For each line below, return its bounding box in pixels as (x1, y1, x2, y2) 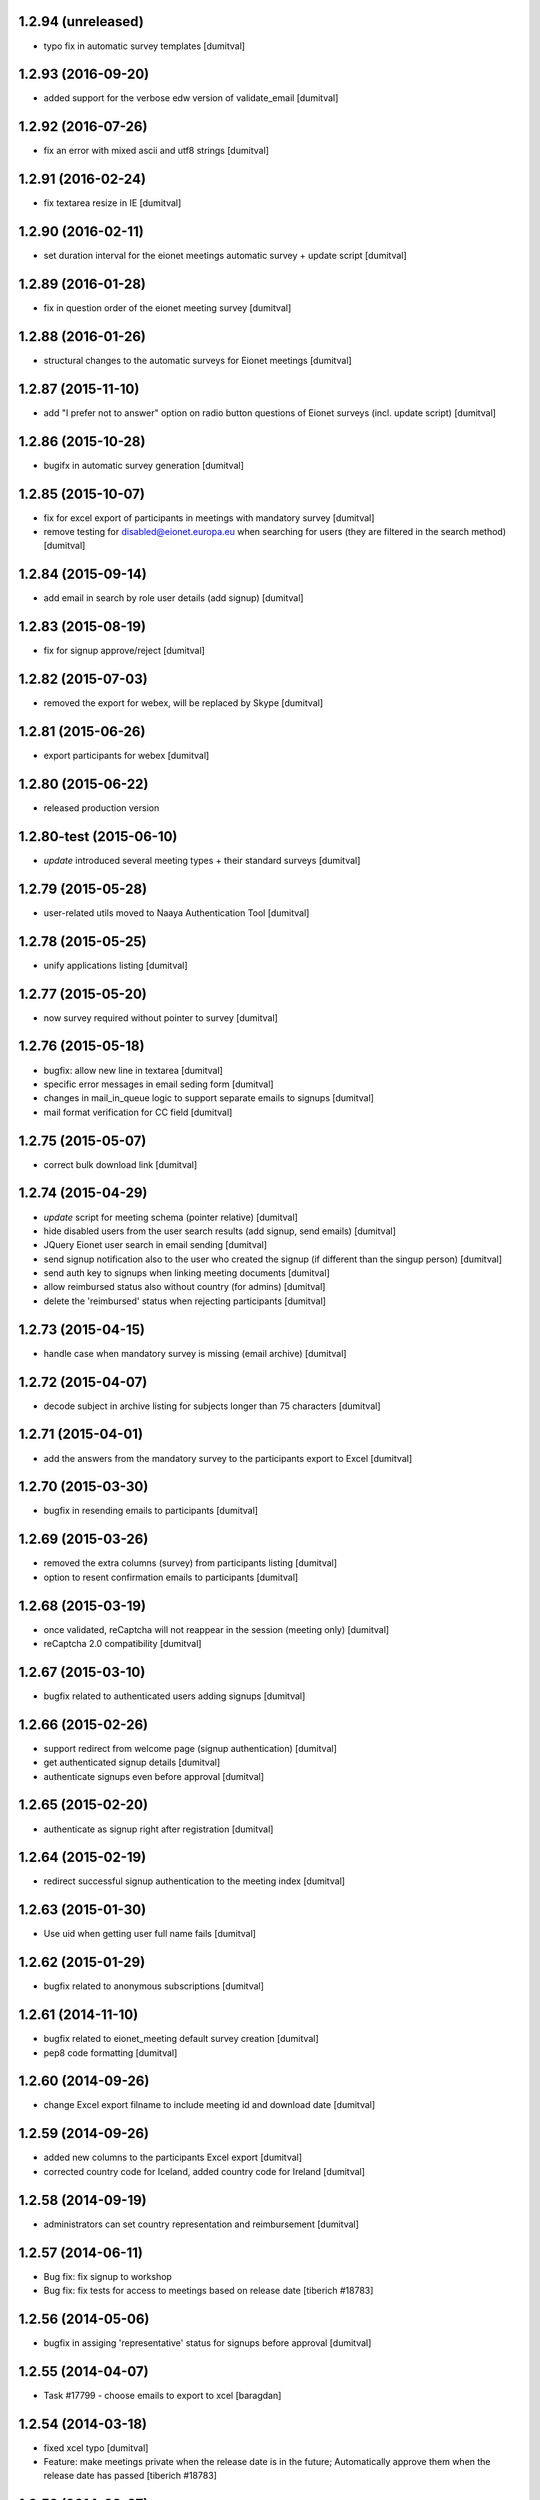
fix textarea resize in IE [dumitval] (43, 197, 182, 209)
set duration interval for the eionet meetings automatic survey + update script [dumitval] (43, 250, 407, 262)
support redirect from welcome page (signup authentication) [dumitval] (43, 1742, 337, 1754)
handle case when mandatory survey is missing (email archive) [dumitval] (43, 1347, 347, 1359)
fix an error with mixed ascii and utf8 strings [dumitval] (43, 145, 270, 157)
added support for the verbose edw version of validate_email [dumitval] (43, 92, 339, 104)
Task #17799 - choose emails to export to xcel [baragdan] (43, 2389, 282, 2401)
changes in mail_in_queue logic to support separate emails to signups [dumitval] (43, 1092, 375, 1104)
